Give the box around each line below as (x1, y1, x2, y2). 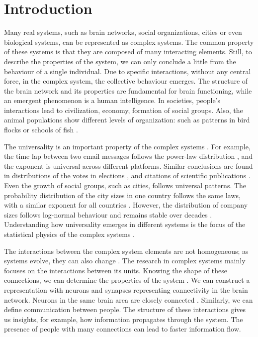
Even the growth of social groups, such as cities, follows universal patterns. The (4, 180, 247, 191)
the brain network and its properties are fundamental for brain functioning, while (4, 85, 252, 96)
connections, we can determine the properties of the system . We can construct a (4, 275, 250, 285)
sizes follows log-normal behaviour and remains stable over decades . (4, 209, 212, 220)
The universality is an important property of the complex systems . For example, (4, 141, 251, 151)
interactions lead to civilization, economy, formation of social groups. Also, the (4, 105, 243, 115)
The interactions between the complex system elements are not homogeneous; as (4, 245, 249, 256)
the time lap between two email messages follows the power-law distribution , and (4, 151, 253, 161)
